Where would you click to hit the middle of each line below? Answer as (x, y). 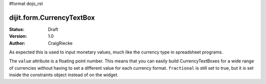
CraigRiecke (60, 43)
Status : (17, 29)
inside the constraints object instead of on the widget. (64, 75)
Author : (17, 43)
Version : (18, 36)
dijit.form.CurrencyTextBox (52, 17)
